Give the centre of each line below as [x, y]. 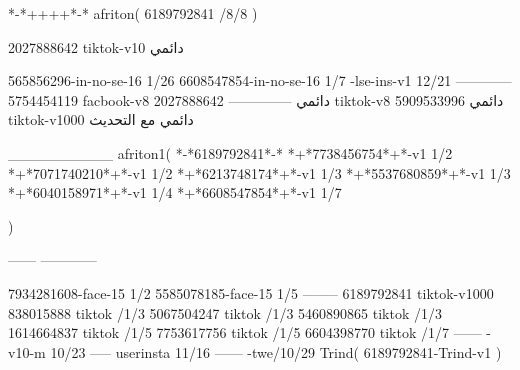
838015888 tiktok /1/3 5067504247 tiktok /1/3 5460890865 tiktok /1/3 [225, 312]
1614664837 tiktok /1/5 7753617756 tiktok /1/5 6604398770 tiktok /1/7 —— [245, 332]
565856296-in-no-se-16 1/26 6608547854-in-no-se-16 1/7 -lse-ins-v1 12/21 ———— [260, 80]
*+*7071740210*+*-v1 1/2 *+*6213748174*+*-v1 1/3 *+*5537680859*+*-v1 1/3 [259, 172]
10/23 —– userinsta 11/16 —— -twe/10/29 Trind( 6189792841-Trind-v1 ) [276, 351]
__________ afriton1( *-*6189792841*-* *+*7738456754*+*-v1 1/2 [230, 152]
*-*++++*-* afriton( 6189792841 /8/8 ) [133, 13]
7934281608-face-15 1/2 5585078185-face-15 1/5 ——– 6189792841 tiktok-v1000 [251, 292]
